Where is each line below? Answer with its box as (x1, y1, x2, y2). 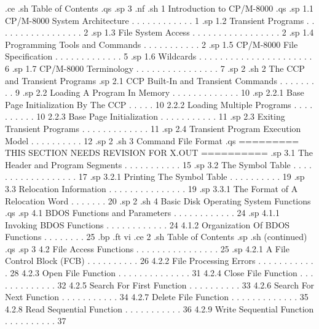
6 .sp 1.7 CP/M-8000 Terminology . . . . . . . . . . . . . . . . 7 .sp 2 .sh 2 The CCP (5, 61, 305, 74)
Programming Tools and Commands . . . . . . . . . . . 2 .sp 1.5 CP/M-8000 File (5, 37, 298, 50)
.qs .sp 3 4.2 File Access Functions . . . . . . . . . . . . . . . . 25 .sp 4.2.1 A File (5, 242, 289, 255)
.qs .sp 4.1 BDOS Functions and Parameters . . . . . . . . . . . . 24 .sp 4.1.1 (5, 206, 280, 219)
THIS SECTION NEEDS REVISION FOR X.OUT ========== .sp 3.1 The (5, 146, 313, 159)
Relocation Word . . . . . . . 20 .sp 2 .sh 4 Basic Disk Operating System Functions (5, 194, 311, 207)
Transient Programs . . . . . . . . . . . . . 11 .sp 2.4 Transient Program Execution (5, 122, 301, 134)
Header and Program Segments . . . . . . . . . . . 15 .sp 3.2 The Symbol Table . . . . (5, 158, 312, 171)
